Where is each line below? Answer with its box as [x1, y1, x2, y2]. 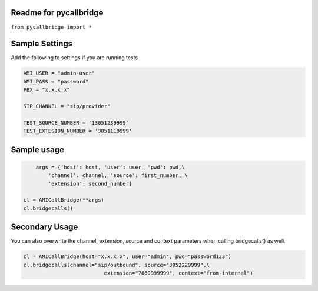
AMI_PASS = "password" [23, 78, 89, 85]
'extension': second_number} [48, 180, 132, 187]
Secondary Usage [11, 222, 78, 232]
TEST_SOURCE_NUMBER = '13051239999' [23, 119, 130, 126]
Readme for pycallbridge [11, 8, 104, 18]
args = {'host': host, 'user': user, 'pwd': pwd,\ [35, 163, 185, 170]
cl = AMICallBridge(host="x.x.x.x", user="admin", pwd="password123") [23, 253, 232, 260]
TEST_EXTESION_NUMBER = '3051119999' [23, 128, 132, 135]
